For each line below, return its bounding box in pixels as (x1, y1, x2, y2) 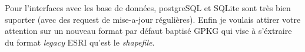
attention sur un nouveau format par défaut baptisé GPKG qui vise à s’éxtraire (5, 25, 292, 37)
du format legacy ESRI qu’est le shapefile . (5, 36, 155, 48)
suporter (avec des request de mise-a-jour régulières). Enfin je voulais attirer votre (5, 13, 301, 25)
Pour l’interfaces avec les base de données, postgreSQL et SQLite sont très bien (5, 2, 291, 13)
